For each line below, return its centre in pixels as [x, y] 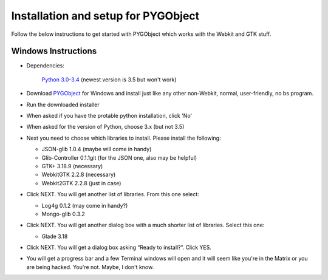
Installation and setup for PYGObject [105, 16]
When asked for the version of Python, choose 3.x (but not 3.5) [105, 127]
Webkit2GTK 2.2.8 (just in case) [81, 183]
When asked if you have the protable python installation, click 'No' [109, 116]
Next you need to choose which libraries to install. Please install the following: [124, 138]
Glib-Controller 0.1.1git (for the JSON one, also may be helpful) [119, 157]
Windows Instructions [54, 51]
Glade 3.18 [55, 236]
